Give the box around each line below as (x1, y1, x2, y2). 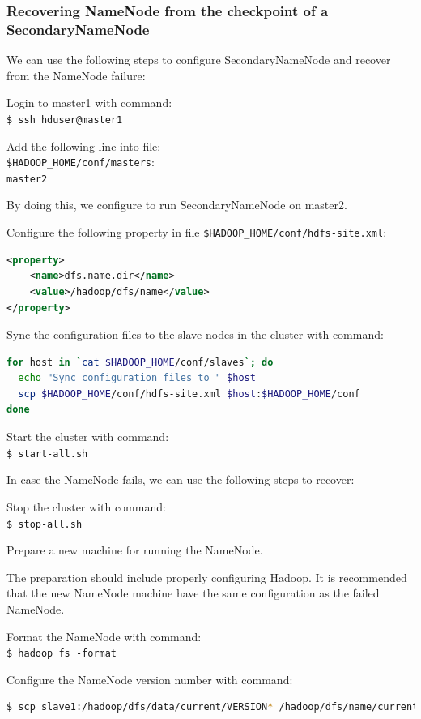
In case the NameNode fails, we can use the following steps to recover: (6, 471, 355, 488)
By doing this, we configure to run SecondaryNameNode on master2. (6, 196, 347, 213)
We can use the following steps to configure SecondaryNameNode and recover (6, 51, 391, 68)
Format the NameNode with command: (6, 627, 202, 644)
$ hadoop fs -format (6, 648, 117, 660)
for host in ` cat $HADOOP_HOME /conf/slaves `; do (6, 356, 274, 368)
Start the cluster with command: (6, 428, 169, 445)
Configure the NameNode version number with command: (6, 670, 293, 687)
